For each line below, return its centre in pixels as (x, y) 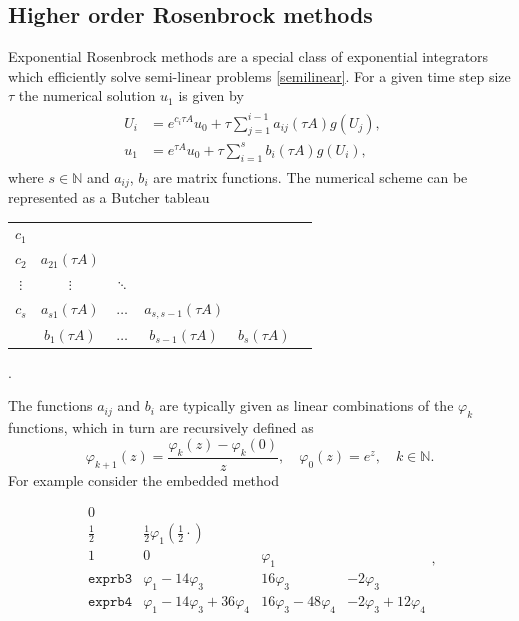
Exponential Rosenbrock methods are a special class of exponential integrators (248, 56)
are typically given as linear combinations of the (306, 405)
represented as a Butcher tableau (109, 197)
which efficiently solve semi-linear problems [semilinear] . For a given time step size (259, 75)
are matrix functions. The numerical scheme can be (310, 176)
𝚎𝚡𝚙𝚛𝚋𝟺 (109, 601)
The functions (50, 405)
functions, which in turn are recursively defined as (161, 427)
